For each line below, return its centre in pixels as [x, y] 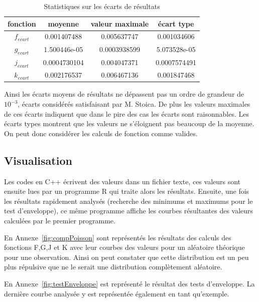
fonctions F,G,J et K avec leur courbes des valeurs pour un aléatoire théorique [124, 247]
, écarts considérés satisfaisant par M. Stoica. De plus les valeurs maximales [134, 104]
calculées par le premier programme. [60, 221]
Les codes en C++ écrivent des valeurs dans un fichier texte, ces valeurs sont [122, 181]
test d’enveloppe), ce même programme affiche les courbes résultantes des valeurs [129, 211]
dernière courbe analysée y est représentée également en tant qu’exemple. [117, 293]
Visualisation [38, 160]
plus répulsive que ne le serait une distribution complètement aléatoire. [113, 267]
